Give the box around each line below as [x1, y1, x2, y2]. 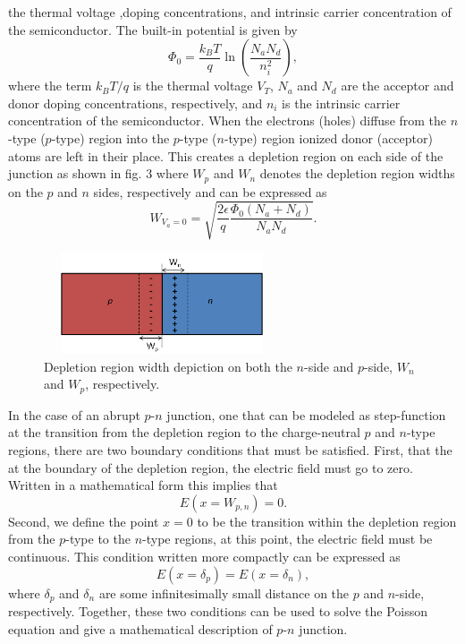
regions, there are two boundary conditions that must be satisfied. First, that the [8, 440, 452, 459]
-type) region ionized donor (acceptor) [224, 128, 433, 147]
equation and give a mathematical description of [8, 619, 273, 638]
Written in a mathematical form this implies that [8, 476, 278, 494]
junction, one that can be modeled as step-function [166, 405, 446, 424]
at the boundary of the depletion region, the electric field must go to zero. [8, 458, 413, 477]
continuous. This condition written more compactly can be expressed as [8, 546, 401, 565]
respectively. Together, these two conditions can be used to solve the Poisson [8, 601, 427, 620]
